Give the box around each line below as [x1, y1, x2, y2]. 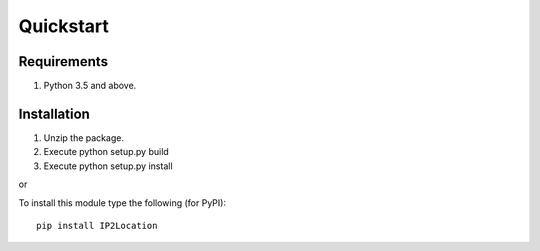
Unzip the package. [43, 131, 125, 144]
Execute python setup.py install [43, 160, 174, 172]
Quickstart [18, 15, 110, 37]
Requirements [18, 53, 109, 70]
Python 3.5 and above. [43, 80, 137, 92]
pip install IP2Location [36, 220, 158, 231]
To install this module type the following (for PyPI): [18, 196, 227, 209]
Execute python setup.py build [43, 146, 169, 158]
